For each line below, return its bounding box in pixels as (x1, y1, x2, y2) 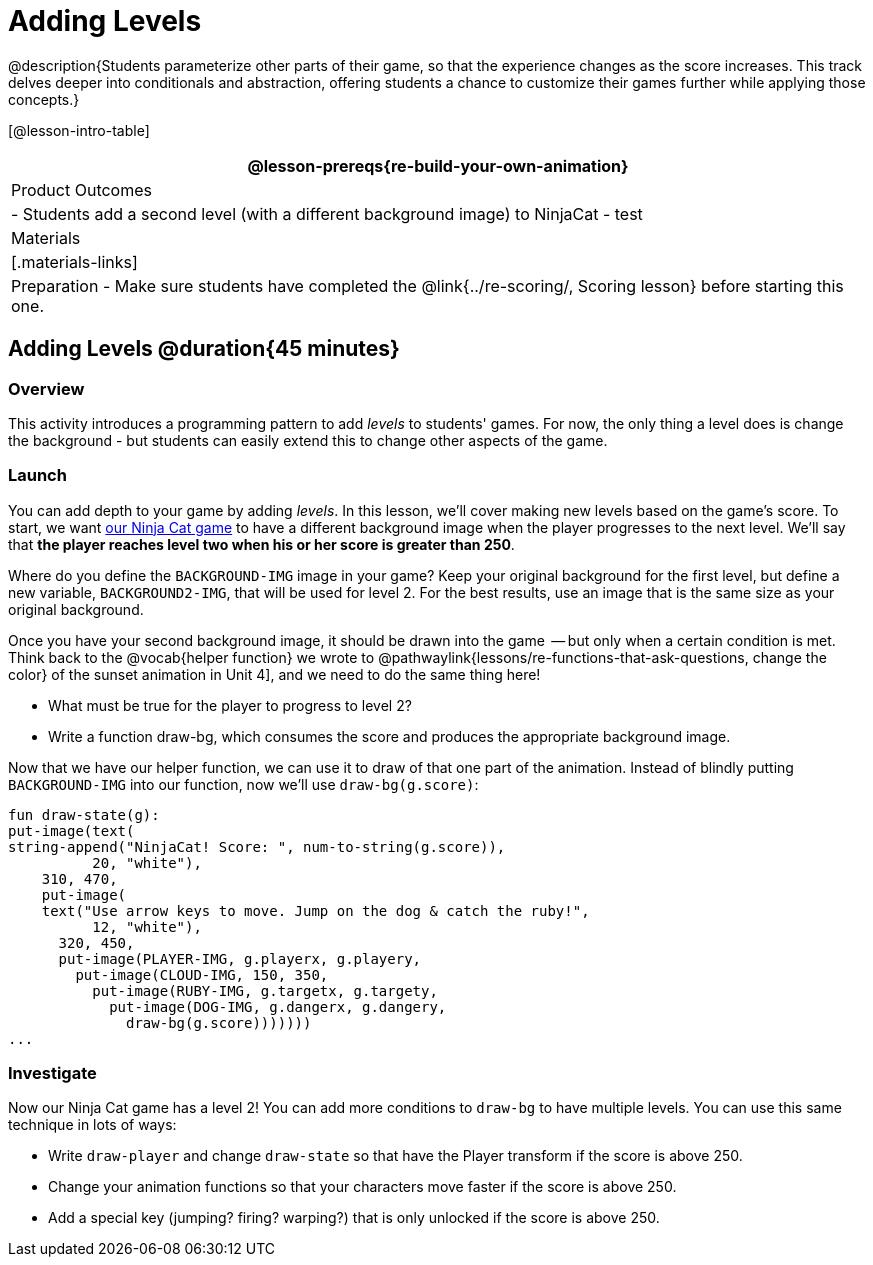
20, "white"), (92, 854, 202, 871)
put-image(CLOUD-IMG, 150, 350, (75, 966, 329, 983)
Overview (8, 378, 85, 399)
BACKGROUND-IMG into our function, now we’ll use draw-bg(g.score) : (8, 775, 479, 793)
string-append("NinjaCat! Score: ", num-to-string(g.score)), (8, 838, 506, 855)
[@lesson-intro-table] (8, 121, 150, 139)
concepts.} (8, 90, 80, 108)
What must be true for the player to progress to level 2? (48, 696, 412, 714)
